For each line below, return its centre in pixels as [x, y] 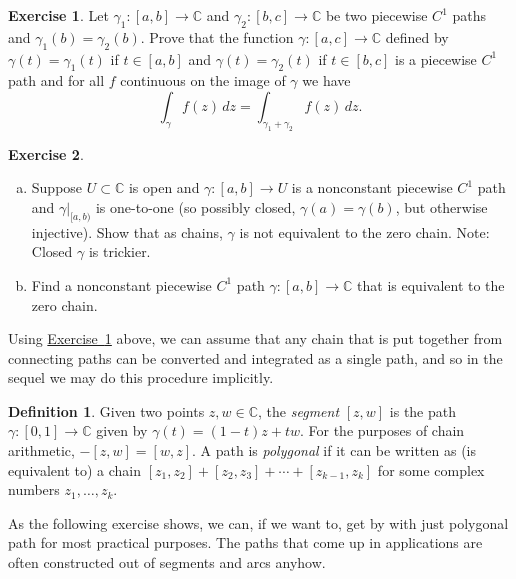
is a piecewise [436, 58]
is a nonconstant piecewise [372, 187]
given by [122, 430]
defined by [417, 36]
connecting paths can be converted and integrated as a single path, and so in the [255, 357]
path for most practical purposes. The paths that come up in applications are [245, 542]
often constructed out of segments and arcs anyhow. [167, 562]
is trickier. [119, 251]
